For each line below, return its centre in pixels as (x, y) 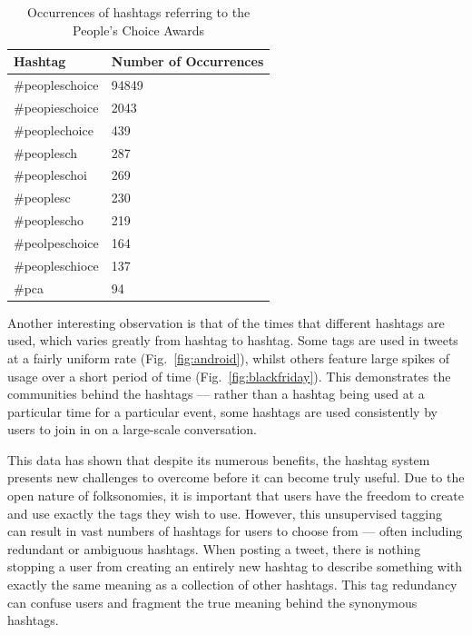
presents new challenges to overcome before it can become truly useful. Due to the (236, 477)
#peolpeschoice (56, 242)
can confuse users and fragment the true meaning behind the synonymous (212, 602)
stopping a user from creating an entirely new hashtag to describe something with (235, 566)
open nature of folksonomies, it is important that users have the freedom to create (236, 496)
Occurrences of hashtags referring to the (139, 12)
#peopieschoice (56, 107)
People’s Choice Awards (139, 30)
